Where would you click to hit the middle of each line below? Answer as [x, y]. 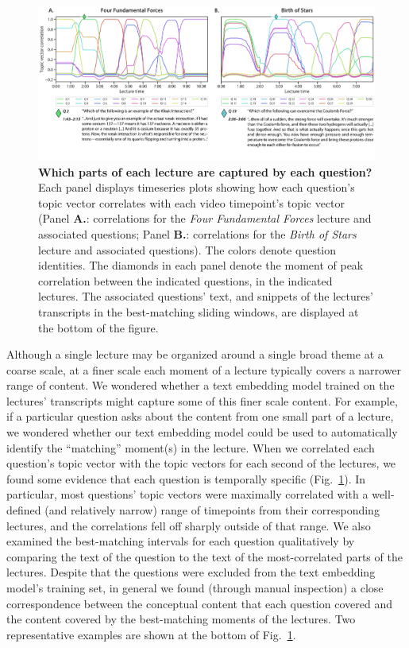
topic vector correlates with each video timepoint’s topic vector [192, 202]
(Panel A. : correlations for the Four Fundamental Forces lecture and [205, 218]
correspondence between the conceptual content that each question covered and [199, 603]
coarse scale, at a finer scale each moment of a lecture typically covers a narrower [204, 369]
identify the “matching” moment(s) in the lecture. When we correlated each [191, 447]
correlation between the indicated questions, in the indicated [185, 280]
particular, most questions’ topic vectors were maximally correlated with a [187, 494]
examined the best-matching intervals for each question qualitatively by [181, 541]
